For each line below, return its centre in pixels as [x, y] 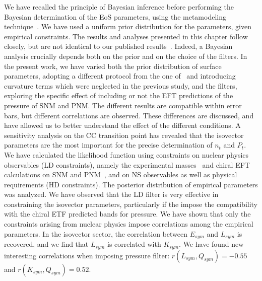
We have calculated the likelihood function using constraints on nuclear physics [126, 154]
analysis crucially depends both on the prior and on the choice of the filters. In [126, 56]
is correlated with [134, 244]
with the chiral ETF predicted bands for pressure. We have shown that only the [127, 214]
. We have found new [211, 244]
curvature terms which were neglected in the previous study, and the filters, [121, 85]
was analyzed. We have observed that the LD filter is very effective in [111, 194]
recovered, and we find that [46, 244]
